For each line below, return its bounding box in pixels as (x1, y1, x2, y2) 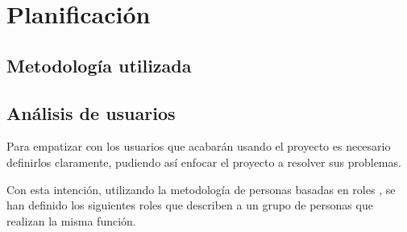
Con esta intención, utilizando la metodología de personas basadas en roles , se (6, 180, 396, 197)
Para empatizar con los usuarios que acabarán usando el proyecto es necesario (6, 138, 391, 155)
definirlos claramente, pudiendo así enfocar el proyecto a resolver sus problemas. (6, 153, 401, 170)
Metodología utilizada (6, 52, 192, 77)
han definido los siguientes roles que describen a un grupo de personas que (6, 197, 373, 213)
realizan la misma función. (6, 212, 136, 229)
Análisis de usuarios (6, 100, 176, 125)
